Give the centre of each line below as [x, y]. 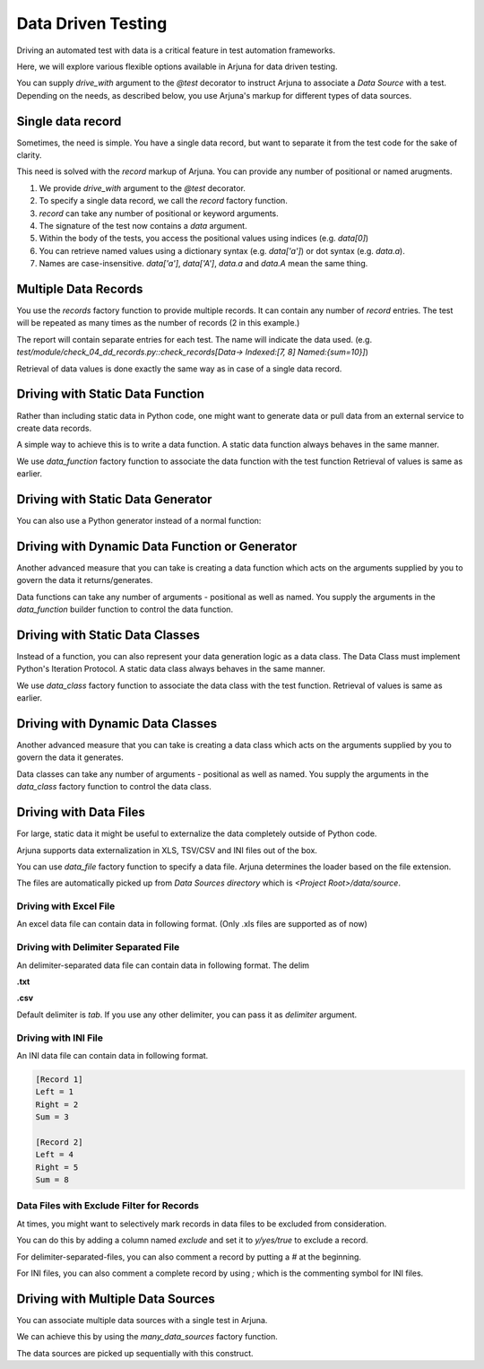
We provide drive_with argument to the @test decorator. [143, 187]
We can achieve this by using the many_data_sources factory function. [147, 1337]
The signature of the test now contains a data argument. [143, 225]
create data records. [54, 428]
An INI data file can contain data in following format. [112, 1055]
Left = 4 [55, 1155]
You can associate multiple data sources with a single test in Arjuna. [142, 1320]
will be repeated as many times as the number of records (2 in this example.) [158, 323]
